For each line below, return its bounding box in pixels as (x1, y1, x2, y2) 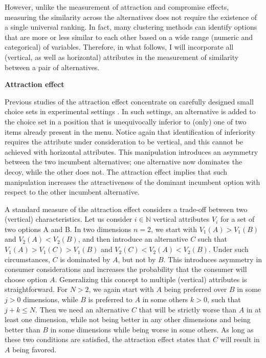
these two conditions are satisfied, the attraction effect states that (5, 334, 211, 345)
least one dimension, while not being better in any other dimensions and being (5, 314, 251, 325)
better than (5, 324, 40, 334)
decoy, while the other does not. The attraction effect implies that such (5, 166, 228, 177)
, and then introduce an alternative (78, 234, 188, 244)
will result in (220, 334, 260, 345)
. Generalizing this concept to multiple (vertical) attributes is (55, 273, 247, 284)
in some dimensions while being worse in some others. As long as (50, 324, 254, 334)
